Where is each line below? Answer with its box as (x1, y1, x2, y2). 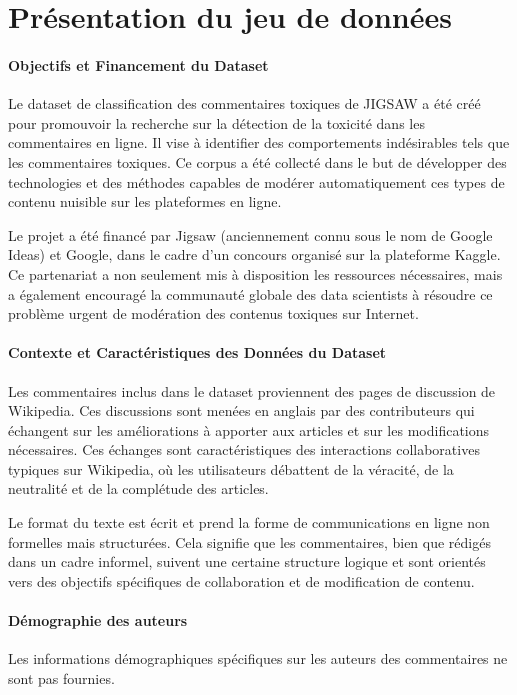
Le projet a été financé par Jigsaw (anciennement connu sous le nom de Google (8, 224, 493, 245)
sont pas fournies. (8, 667, 115, 688)
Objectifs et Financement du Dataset (8, 54, 269, 75)
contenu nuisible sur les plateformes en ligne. (8, 191, 282, 212)
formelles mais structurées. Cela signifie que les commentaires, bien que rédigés (8, 531, 491, 552)
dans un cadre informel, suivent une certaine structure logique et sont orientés (8, 551, 486, 572)
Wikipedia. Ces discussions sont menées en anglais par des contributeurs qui (8, 400, 475, 421)
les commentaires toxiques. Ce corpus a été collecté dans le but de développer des (8, 151, 507, 172)
